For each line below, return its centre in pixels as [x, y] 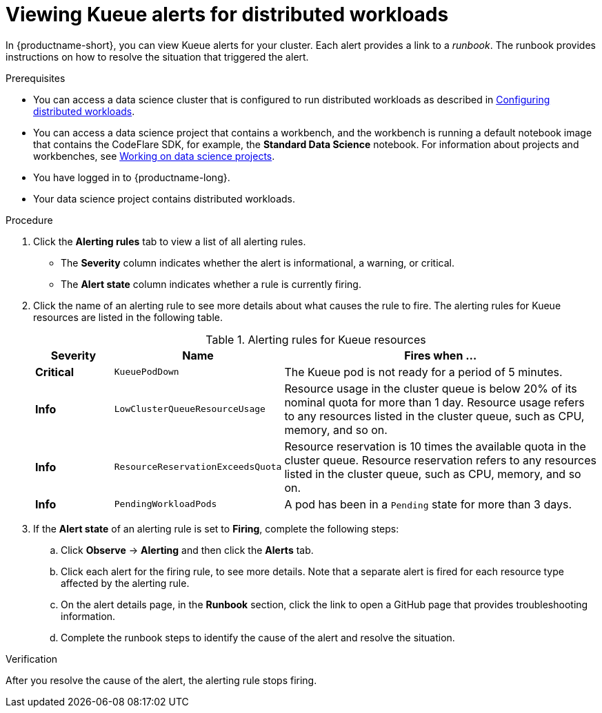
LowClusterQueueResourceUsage [190, 409]
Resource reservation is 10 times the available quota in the [435, 446]
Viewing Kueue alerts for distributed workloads [227, 14]
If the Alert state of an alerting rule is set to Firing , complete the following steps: [216, 528]
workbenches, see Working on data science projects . [154, 156]
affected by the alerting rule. [125, 583]
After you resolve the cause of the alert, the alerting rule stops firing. [161, 680]
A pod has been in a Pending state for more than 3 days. [428, 504]
